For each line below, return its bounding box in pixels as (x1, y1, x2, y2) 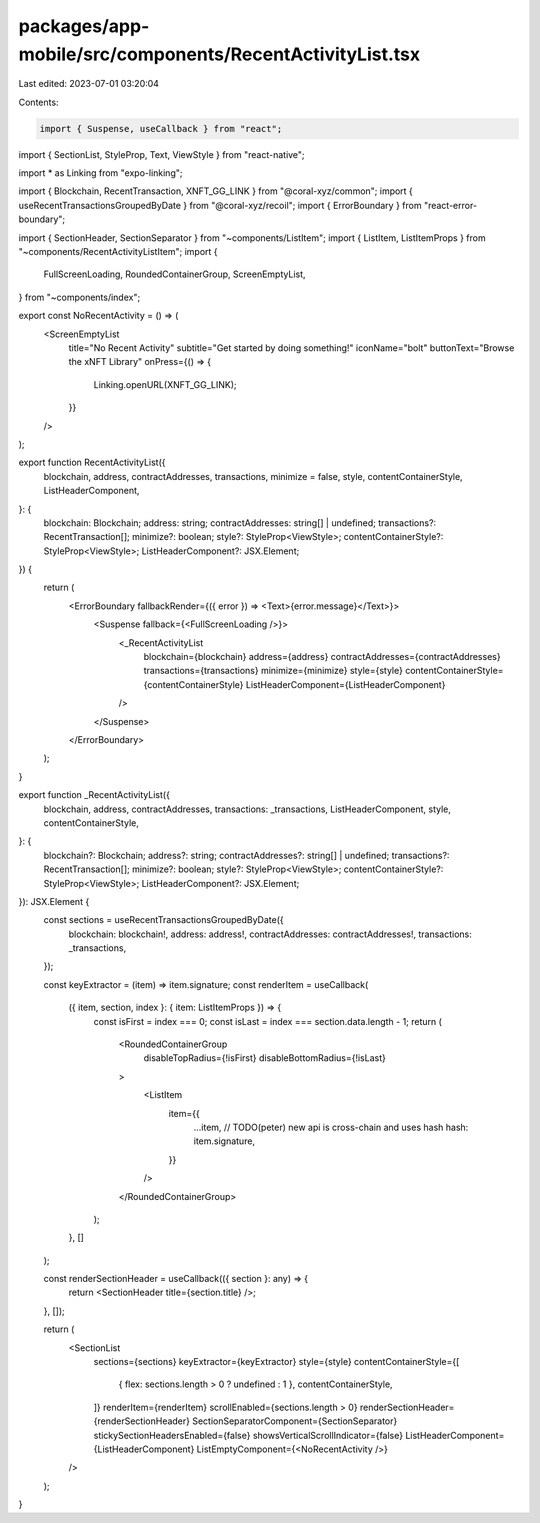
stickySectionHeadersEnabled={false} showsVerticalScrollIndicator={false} (93, 1429, 404, 1441)
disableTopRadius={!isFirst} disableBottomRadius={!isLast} (143, 1052, 387, 1064)
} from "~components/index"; (18, 291, 141, 303)
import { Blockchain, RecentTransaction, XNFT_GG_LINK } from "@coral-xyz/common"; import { (18, 185, 414, 197)
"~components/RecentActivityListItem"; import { (18, 246, 219, 258)
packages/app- (18, 15, 150, 37)
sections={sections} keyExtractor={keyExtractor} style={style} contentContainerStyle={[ (93, 1356, 460, 1368)
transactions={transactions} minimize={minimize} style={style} (143, 665, 404, 677)
